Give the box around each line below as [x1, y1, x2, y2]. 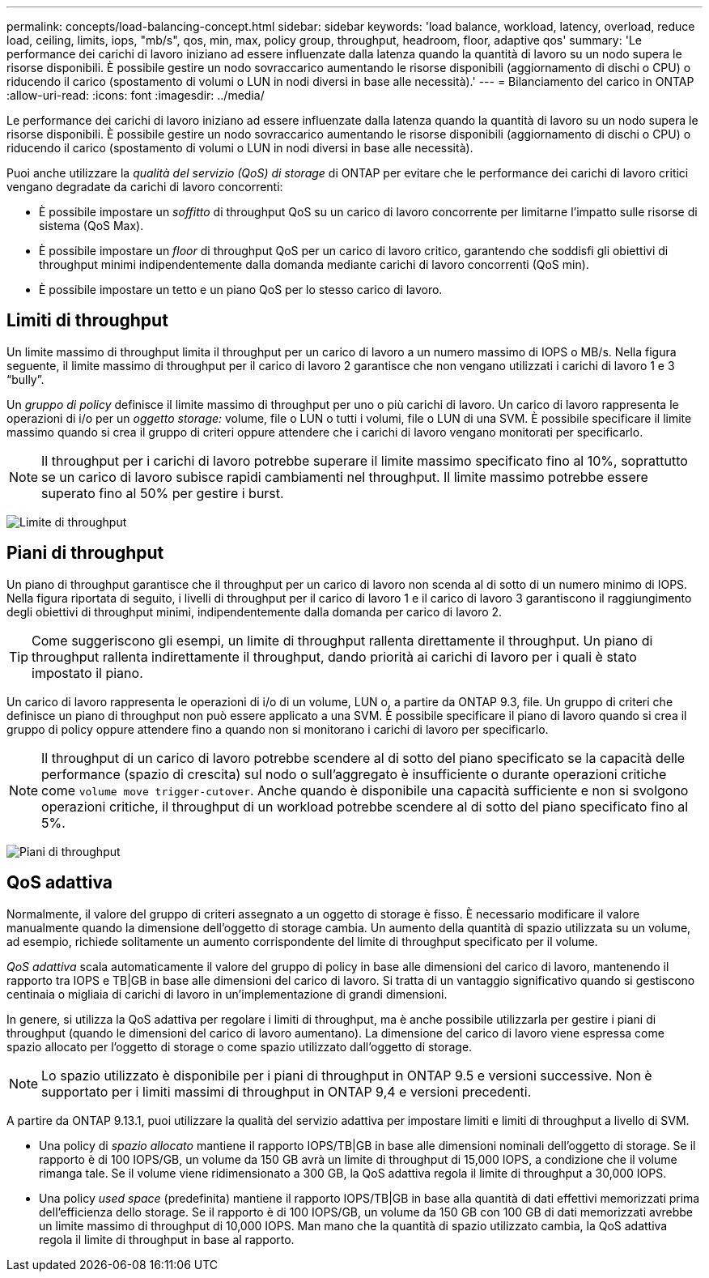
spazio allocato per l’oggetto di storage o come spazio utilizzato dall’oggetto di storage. [6, 1039, 473, 1054]
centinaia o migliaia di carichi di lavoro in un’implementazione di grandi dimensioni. [6, 986, 448, 1001]
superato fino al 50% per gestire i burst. [41, 484, 284, 501]
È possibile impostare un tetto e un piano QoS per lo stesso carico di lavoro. [39, 283, 443, 296]
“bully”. [6, 372, 45, 386]
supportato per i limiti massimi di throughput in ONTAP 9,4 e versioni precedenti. [41, 1083, 532, 1100]
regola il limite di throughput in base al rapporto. [39, 1232, 295, 1246]
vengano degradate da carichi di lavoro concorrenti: [6, 180, 283, 194]
